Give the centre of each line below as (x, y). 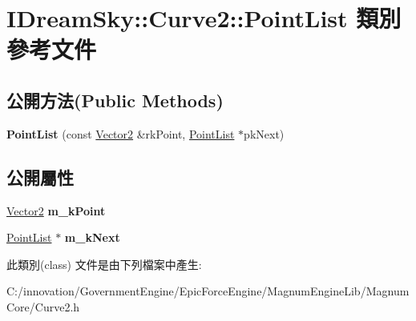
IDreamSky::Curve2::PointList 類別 (204, 18)
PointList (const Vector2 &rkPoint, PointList (121, 133)
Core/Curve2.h (43, 306)
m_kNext (92, 237)
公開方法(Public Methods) (115, 100)
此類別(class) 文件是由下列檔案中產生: (104, 264)
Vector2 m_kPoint (56, 210)
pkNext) (264, 133)
